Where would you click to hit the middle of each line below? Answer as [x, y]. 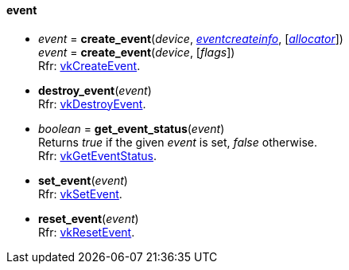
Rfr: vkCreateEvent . [89, 65]
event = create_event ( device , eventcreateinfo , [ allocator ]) [191, 38]
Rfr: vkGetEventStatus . [98, 155]
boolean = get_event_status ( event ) [132, 128]
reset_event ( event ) [89, 218]
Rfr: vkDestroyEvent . [92, 104]
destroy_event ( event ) [95, 90]
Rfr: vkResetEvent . [87, 232]
